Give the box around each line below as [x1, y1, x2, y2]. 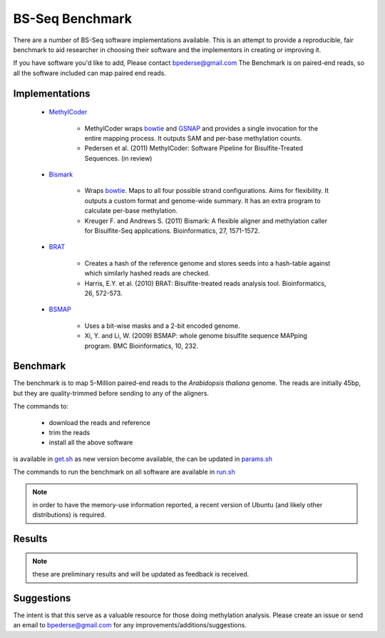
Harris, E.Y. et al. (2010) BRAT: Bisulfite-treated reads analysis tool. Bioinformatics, [84, 279, 327, 287]
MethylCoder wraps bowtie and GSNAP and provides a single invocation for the [84, 124, 319, 132]
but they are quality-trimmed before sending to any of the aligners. [13, 389, 210, 397]
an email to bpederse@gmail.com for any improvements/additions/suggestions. [13, 621, 247, 629]
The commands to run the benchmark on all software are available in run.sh [13, 468, 235, 477]
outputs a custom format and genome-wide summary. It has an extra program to [84, 196, 321, 205]
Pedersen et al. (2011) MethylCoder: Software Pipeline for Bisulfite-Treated [84, 144, 303, 153]
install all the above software [48, 438, 133, 447]
